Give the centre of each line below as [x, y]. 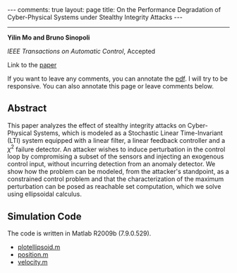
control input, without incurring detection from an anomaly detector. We [111, 164]
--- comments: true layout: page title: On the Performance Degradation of [114, 10]
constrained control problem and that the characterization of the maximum [116, 179]
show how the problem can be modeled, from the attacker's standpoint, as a [118, 172]
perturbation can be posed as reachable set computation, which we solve [114, 187]
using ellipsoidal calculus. [45, 194]
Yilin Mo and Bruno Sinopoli [49, 37]
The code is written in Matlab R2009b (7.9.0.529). [79, 233]
